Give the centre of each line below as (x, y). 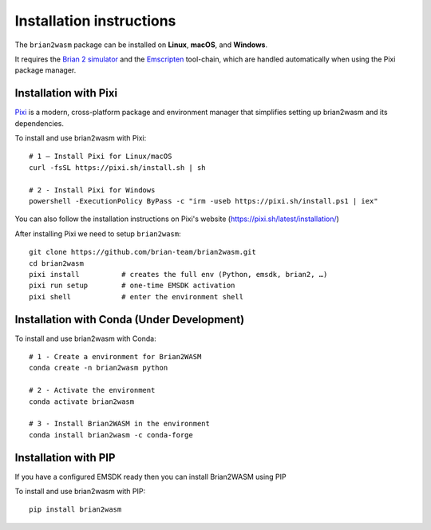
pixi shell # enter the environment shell (136, 297)
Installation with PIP (65, 458)
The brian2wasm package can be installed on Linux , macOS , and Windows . (141, 45)
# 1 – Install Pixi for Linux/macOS (101, 156)
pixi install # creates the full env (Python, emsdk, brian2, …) (178, 274)
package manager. (45, 70)
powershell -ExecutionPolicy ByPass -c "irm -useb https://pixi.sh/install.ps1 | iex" (204, 201)
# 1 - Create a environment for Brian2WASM (115, 356)
